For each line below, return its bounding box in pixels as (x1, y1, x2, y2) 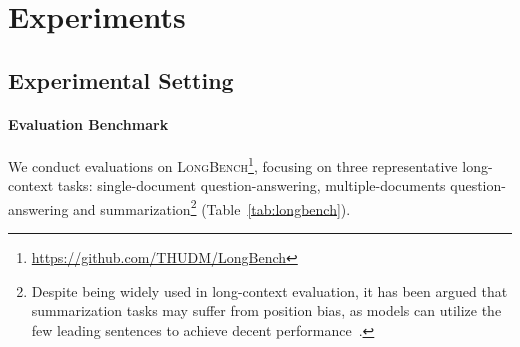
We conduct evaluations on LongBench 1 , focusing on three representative (8, 152, 458, 176)
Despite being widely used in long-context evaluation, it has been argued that (31, 280, 508, 301)
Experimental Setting (8, 64, 234, 95)
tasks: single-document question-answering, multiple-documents (57, 175, 446, 196)
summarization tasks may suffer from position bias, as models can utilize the (31, 300, 502, 321)
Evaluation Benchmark (8, 113, 169, 134)
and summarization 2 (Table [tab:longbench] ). (73, 195, 351, 219)
